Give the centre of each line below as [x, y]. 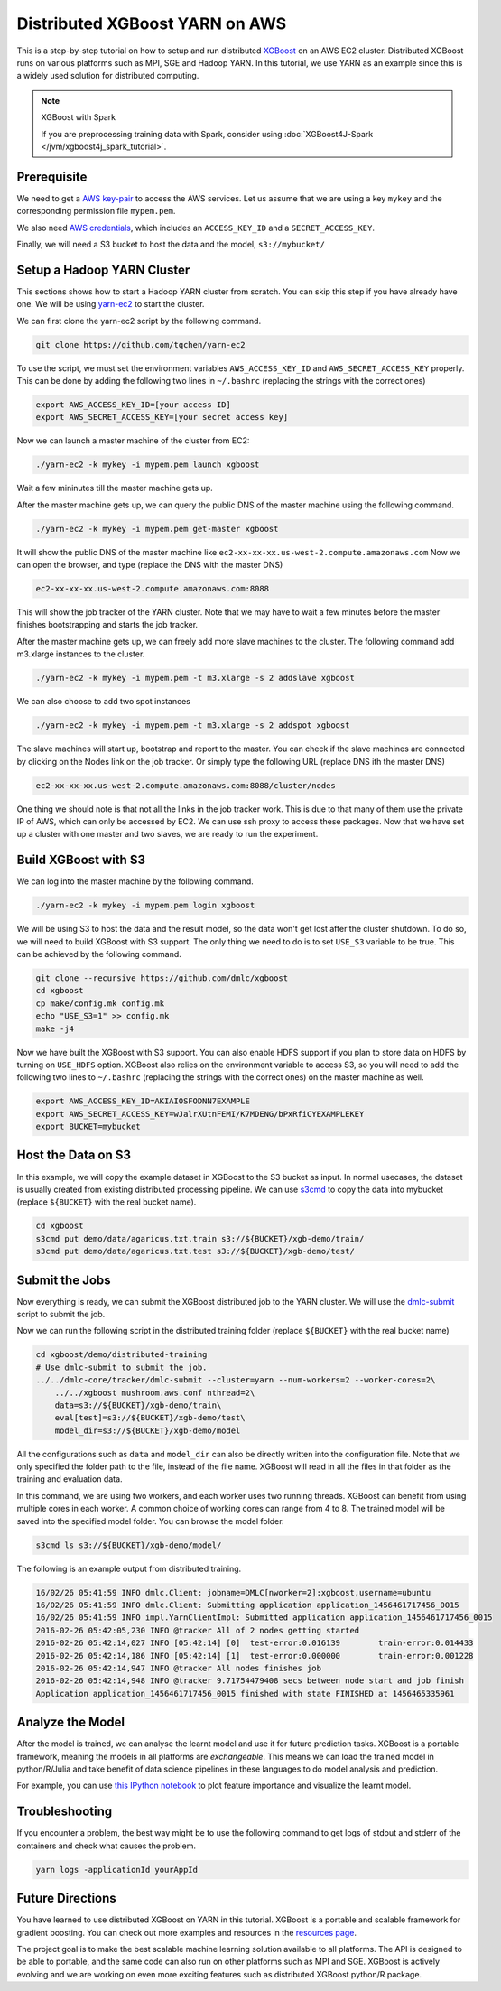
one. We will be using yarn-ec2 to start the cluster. [111, 304]
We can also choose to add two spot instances [104, 702]
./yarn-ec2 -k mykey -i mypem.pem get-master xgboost [157, 529]
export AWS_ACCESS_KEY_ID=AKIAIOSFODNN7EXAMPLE [143, 1101]
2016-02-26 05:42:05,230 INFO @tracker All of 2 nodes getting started [198, 1630]
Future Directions [66, 1898]
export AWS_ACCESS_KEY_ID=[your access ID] [134, 405]
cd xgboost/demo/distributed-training [121, 1355]
